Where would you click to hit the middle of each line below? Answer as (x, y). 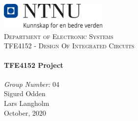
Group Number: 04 (32, 84)
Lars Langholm (27, 103)
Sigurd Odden (25, 93)
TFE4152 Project (34, 65)
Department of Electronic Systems (59, 36)
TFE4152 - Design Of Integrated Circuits (69, 46)
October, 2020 (25, 112)
